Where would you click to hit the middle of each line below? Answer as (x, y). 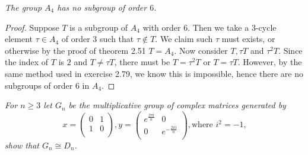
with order (162, 27)
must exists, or (248, 39)
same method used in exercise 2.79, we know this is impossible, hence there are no (154, 73)
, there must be (142, 62)
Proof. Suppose (32, 27)
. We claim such (184, 39)
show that (22, 145)
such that (117, 39)
